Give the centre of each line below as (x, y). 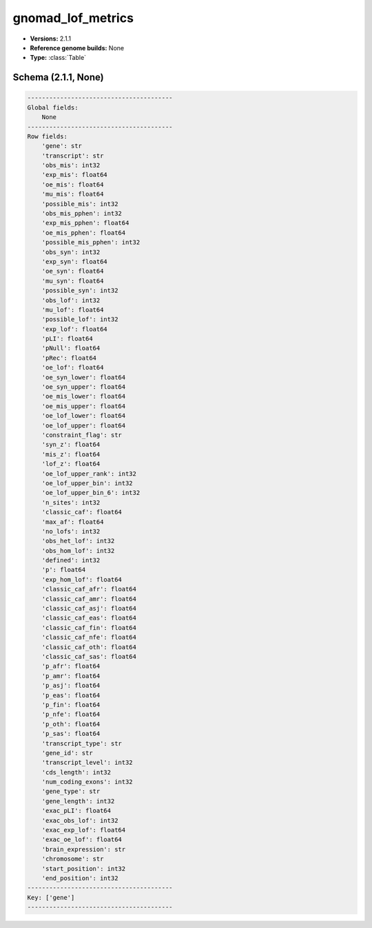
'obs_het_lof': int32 (78, 541)
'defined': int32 (71, 560)
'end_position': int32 (80, 878)
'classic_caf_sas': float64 (89, 656)
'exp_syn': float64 (75, 261)
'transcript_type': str (82, 743)
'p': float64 (64, 570)
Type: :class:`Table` (58, 58)
